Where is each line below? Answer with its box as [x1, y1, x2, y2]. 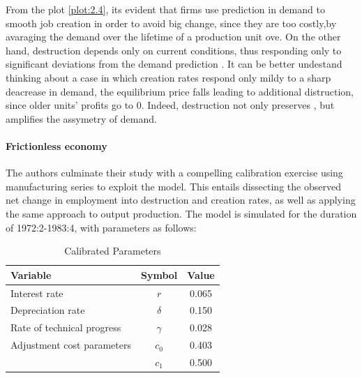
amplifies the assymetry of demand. [6, 111, 157, 126]
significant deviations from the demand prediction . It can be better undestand [6, 56, 342, 71]
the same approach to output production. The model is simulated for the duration [6, 206, 357, 220]
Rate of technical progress [10, 320, 121, 335]
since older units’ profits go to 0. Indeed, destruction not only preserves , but [6, 98, 335, 112]
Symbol [140, 267, 178, 282]
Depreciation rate [10, 303, 85, 317]
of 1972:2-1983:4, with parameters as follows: [6, 220, 197, 234]
